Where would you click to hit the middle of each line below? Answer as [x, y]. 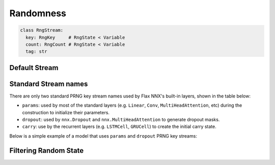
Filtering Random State [47, 151]
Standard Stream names [49, 84]
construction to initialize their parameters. [66, 112]
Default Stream [34, 68]
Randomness [38, 13]
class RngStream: [42, 30]
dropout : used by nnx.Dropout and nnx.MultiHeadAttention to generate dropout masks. [121, 120]
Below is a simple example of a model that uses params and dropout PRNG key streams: [103, 136]
